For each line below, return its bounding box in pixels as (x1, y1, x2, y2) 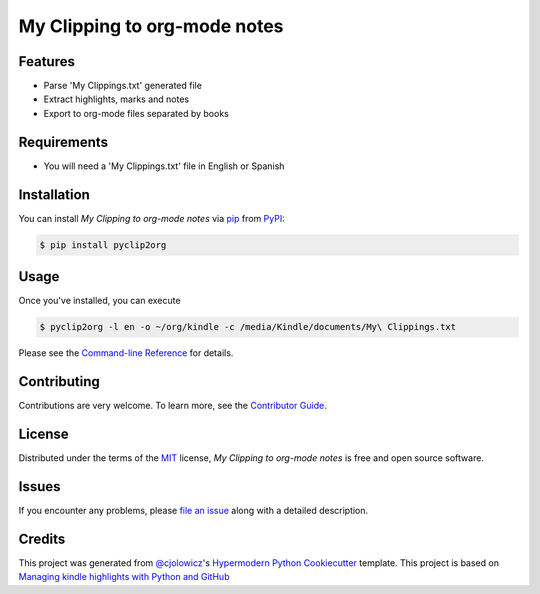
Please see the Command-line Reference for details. (18, 347, 234, 359)
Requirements (18, 133, 109, 150)
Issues (18, 478, 61, 495)
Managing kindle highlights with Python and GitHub (18, 571, 230, 583)
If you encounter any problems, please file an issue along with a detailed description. (18, 504, 369, 516)
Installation (18, 186, 90, 203)
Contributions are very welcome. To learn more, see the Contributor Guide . (18, 400, 327, 412)
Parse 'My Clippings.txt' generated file (43, 80, 202, 92)
